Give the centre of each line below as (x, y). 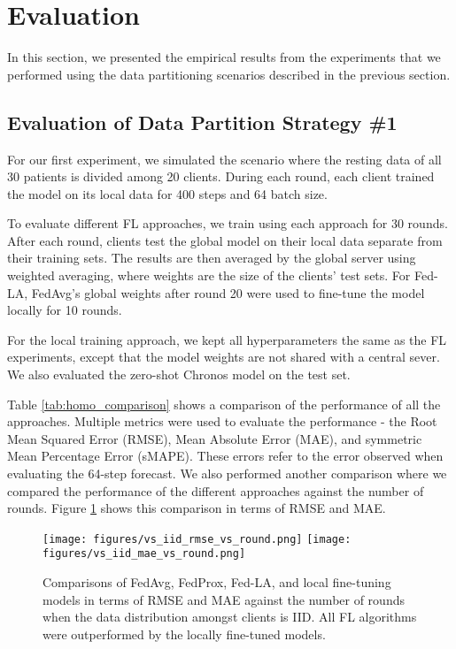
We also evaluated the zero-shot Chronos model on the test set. (179, 374)
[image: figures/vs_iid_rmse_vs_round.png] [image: (197, 539)
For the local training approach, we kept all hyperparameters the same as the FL (227, 339)
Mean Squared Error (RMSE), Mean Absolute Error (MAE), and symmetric (215, 438)
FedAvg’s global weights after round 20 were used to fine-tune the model (228, 292)
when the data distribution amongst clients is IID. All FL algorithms (230, 617)
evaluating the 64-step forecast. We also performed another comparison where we (227, 473)
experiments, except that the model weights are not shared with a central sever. (224, 357)
